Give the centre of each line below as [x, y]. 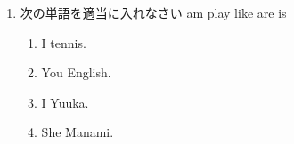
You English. [76, 72]
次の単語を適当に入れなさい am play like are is [153, 12]
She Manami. [78, 132]
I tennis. [64, 42]
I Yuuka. [65, 102]
